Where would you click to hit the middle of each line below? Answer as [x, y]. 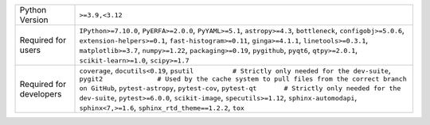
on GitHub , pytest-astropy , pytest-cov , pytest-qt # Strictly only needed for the [240, 87]
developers [41, 93]
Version [34, 20]
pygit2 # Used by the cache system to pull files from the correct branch [243, 79]
